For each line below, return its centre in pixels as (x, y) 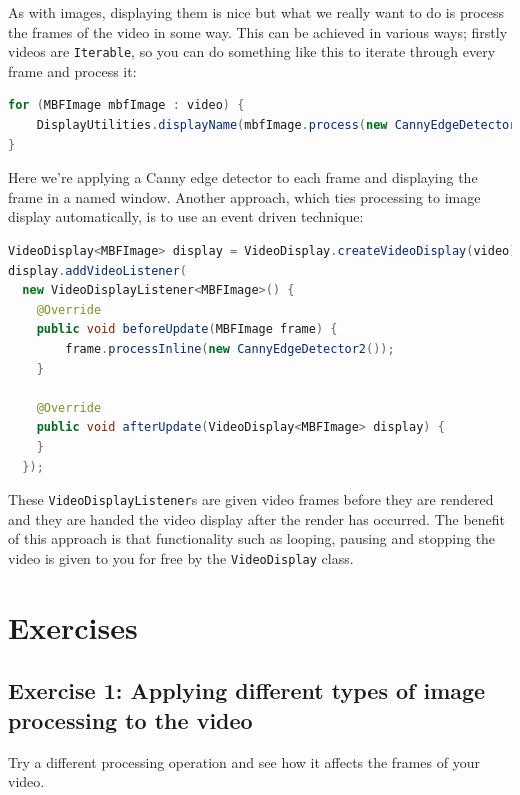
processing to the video (130, 719)
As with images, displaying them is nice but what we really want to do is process (256, 12)
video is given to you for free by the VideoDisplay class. (181, 557)
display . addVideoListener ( (98, 270)
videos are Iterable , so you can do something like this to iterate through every (252, 51)
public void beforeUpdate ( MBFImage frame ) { (187, 329)
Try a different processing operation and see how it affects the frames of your (244, 761)
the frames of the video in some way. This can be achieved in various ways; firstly (258, 31)
